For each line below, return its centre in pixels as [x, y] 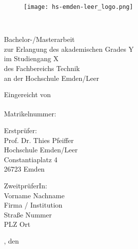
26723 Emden [24, 169]
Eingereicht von [28, 94]
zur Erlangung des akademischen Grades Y [69, 49]
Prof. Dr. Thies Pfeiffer [39, 140]
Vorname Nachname [34, 195]
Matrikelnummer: [30, 114]
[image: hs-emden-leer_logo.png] [78, 7]
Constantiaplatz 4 [31, 159]
